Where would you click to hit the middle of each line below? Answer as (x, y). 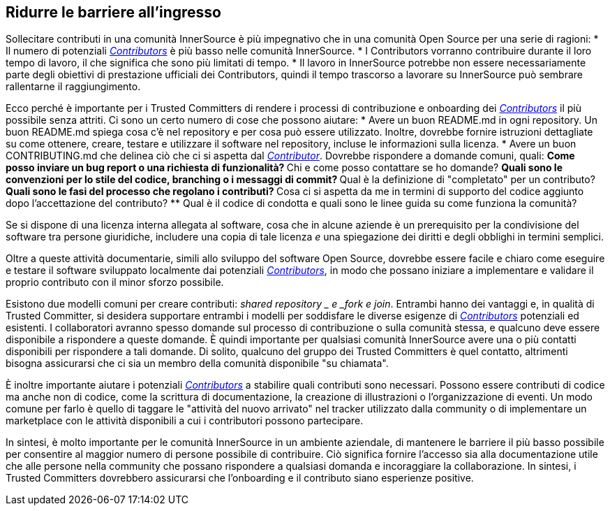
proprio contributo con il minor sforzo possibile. (115, 282)
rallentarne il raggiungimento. (73, 87)
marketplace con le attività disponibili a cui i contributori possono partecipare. (185, 421)
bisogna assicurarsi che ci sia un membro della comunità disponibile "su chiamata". (197, 364)
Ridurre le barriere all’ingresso (113, 12)
